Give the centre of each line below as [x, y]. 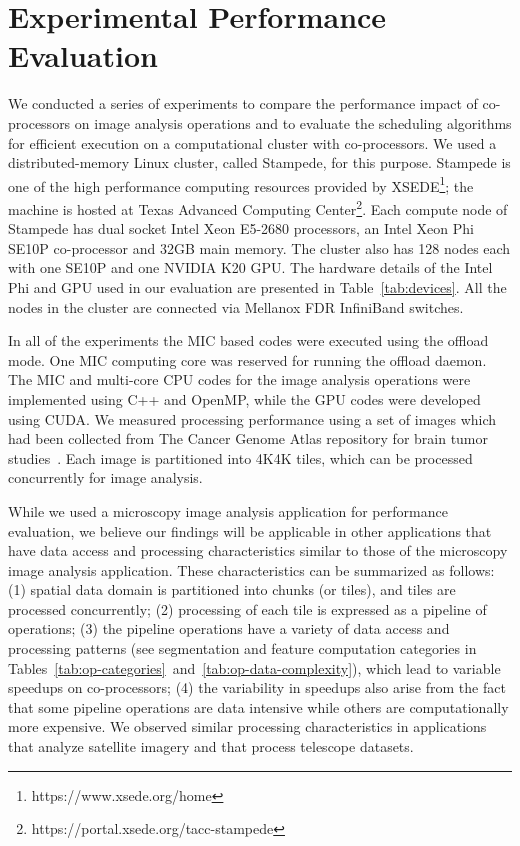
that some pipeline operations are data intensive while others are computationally [258, 706]
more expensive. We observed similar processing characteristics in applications [247, 726]
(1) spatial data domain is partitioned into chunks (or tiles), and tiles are [232, 589]
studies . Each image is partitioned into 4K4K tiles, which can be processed [240, 457]
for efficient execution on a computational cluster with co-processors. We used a [252, 142]
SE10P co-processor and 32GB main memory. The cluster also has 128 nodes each [259, 247]
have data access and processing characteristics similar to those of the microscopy [258, 550]
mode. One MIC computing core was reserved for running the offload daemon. [247, 359]
